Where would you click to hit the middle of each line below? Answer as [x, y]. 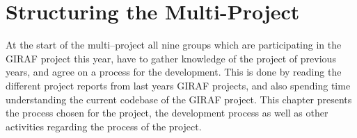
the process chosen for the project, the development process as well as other [167, 113]
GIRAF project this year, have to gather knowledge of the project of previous [171, 58]
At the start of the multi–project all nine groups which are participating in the [174, 45]
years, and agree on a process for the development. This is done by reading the [174, 72]
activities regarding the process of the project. [104, 126]
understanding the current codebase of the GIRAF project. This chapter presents [179, 99]
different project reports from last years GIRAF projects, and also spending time [178, 85]
